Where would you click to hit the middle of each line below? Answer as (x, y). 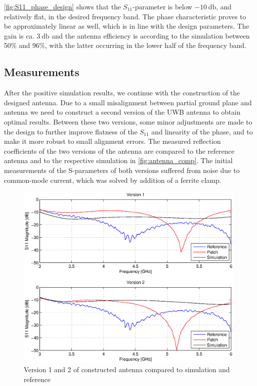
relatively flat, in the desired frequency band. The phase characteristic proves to (125, 16)
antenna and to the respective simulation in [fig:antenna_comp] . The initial (118, 160)
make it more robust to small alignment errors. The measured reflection (112, 141)
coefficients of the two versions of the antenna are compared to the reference (119, 150)
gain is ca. (19, 35)
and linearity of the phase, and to (202, 131)
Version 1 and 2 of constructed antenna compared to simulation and (127, 369)
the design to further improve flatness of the (71, 131)
